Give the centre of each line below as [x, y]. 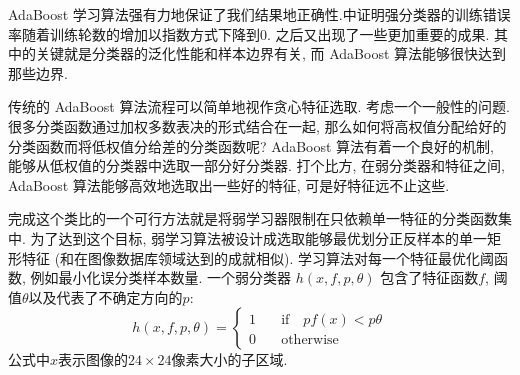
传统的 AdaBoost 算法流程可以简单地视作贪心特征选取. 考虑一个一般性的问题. [259, 106]
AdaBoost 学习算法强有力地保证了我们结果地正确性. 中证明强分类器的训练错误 [259, 14]
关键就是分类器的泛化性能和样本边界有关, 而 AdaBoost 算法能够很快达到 [271, 53]
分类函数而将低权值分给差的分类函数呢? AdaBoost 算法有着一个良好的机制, [251, 145]
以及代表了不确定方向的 [105, 296]
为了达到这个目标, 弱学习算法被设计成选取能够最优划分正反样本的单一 [259, 237]
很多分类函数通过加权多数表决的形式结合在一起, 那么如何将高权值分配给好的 [257, 125]
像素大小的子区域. [229, 359]
